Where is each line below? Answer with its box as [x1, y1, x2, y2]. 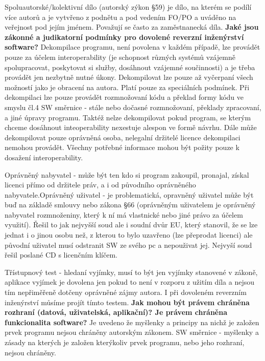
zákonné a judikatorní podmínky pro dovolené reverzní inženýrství [5, 31, 244, 42]
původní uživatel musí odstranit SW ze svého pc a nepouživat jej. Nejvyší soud [5, 239, 252, 250]
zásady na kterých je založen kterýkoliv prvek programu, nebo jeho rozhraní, [5, 337, 245, 347]
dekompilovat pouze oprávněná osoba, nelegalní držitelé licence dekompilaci [5, 132, 240, 142]
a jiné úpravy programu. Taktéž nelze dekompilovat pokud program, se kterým [5, 112, 251, 122]
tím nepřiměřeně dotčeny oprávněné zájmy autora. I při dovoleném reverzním [5, 287, 247, 298]
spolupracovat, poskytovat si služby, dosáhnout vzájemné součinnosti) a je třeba [5, 61, 255, 72]
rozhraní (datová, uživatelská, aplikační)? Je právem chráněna [5, 307, 228, 317]
